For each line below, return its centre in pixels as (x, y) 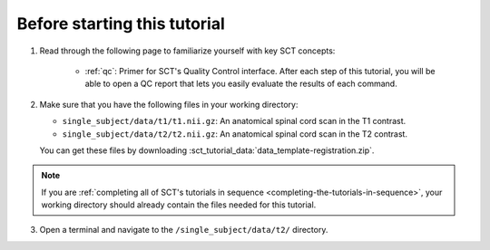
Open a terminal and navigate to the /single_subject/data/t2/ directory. (184, 230)
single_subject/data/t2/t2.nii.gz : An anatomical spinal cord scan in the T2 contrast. (235, 134)
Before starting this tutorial (121, 24)
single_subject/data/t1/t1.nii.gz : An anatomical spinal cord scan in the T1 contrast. (234, 121)
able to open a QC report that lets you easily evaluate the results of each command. (241, 84)
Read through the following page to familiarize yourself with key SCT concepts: (187, 51)
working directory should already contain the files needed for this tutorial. (179, 205)
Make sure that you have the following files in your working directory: (169, 104)
